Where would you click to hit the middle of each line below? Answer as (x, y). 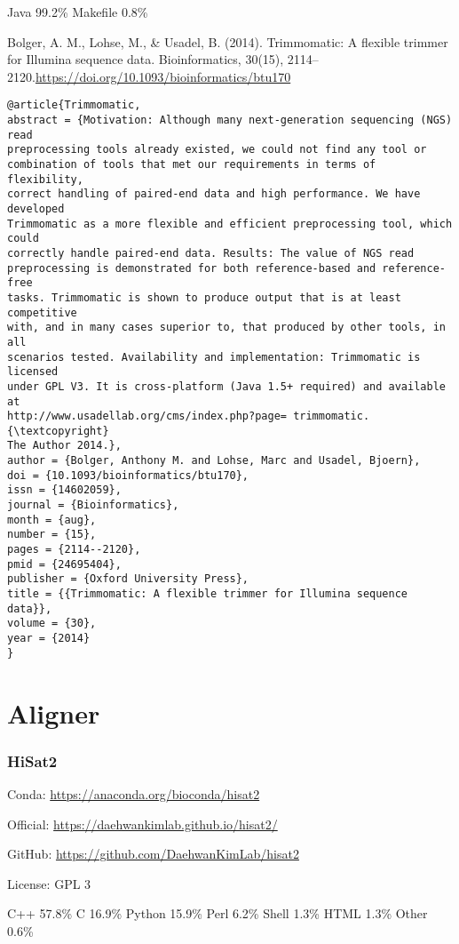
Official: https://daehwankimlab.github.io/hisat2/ (142, 824)
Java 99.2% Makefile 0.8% (78, 12)
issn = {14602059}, (64, 490)
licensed (33, 372)
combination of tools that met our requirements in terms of (192, 164)
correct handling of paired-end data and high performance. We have (214, 194)
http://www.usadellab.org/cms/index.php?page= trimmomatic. (189, 416)
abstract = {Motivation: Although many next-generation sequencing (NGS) (230, 120)
